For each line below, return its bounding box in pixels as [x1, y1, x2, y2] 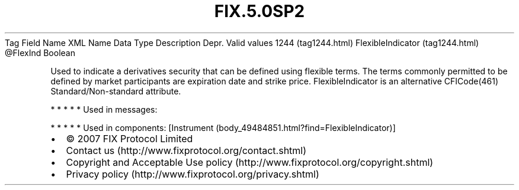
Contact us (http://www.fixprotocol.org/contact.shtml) [66, 144, 307, 156]
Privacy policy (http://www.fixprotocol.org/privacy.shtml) [66, 168, 319, 180]
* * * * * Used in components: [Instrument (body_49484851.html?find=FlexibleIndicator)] [50, 122, 396, 133]
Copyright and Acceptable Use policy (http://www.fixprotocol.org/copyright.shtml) [66, 156, 434, 168]
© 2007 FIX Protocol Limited [66, 132, 193, 145]
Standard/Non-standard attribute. [50, 86, 181, 96]
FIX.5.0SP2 [214, 1, 305, 21]
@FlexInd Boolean [5, 47, 75, 58]
